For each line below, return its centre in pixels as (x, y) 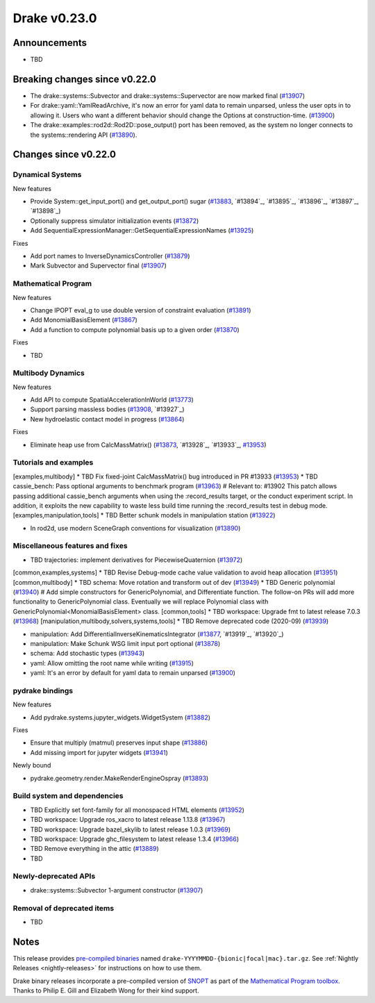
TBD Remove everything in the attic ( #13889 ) (94, 849)
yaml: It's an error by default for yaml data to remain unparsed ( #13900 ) (133, 673)
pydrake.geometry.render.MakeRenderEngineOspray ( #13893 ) (119, 778)
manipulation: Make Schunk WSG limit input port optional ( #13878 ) (125, 643)
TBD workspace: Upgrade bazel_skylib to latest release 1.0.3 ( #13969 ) (131, 829)
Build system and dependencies (68, 796)
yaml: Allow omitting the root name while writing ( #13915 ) (112, 663)
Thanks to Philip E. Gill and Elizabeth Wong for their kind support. (106, 990)
